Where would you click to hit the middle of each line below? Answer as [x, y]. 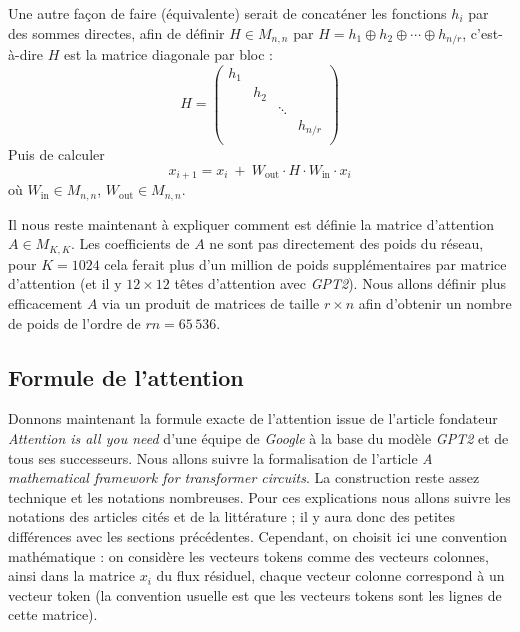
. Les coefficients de [130, 243]
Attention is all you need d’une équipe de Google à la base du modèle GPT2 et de [258, 437]
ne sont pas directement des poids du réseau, [346, 243]
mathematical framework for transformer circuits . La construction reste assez [244, 477]
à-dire [26, 54]
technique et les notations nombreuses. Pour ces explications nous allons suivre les [259, 496]
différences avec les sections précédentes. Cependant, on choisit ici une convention [258, 535]
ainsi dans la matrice [71, 575]
